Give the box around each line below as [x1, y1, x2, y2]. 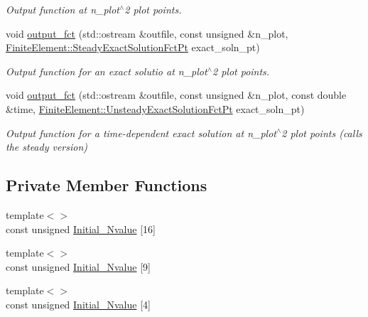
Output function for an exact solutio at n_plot [6, 63, 207, 78]
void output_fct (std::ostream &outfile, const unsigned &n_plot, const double [6, 87, 347, 102]
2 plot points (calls [281, 125, 362, 140]
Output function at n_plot [6, 2, 119, 16]
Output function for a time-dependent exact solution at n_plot [6, 125, 276, 140]
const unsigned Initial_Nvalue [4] [6, 296, 151, 311]
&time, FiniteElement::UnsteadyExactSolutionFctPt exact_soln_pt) [6, 101, 305, 116]
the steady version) [6, 139, 88, 154]
